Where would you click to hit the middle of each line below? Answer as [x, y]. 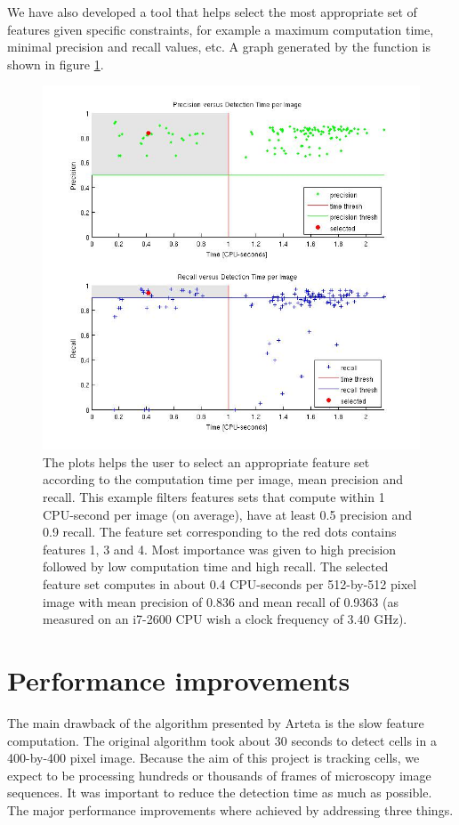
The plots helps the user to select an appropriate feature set [206, 461]
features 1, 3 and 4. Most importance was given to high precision [220, 549]
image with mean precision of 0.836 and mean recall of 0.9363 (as [221, 601]
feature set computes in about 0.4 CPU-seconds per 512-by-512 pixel [230, 584]
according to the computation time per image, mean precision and [223, 479]
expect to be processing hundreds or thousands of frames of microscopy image [219, 775]
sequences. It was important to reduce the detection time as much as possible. [220, 793]
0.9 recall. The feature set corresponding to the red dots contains [220, 532]
